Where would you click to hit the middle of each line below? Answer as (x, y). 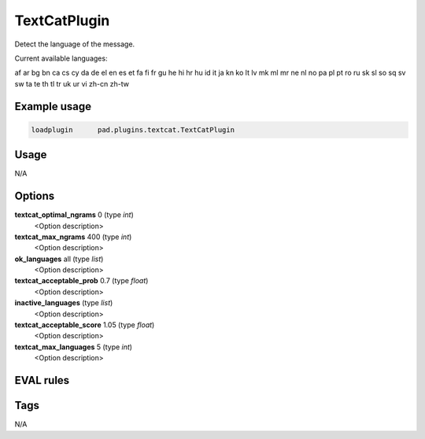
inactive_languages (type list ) (64, 303)
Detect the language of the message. (75, 44)
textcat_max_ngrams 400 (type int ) (73, 237)
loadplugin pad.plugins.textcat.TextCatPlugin (133, 129)
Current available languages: (61, 58)
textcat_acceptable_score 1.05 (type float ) (85, 325)
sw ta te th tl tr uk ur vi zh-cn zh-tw (72, 83)
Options (35, 196)
